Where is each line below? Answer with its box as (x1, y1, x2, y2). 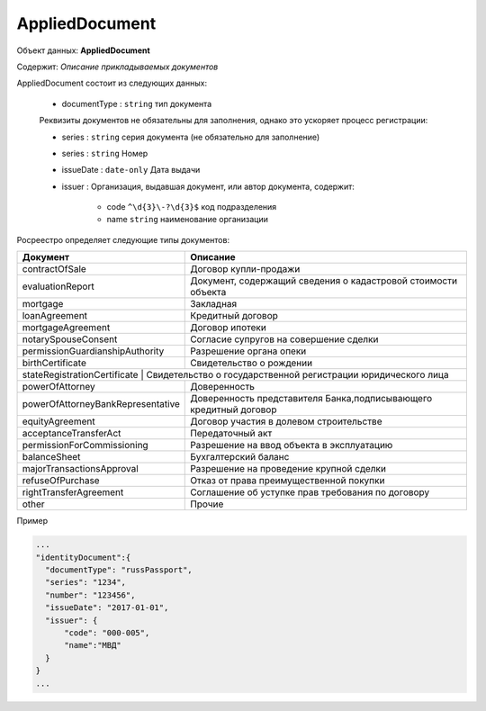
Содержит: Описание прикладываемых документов (16, 61, 219, 72)
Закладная (190, 298, 238, 310)
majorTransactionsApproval (22, 463, 139, 475)
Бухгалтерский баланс (190, 451, 290, 463)
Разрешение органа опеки (190, 345, 307, 357)
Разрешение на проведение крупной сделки (190, 463, 387, 475)
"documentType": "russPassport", (45, 565, 193, 575)
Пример (16, 516, 49, 526)
